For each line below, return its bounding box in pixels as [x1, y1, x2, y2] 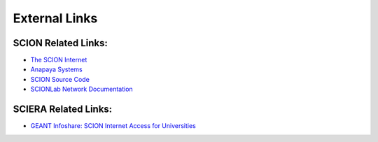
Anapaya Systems [30, 65, 83, 73]
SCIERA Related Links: [13, 104, 113, 115]
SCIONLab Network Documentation [30, 85, 133, 94]
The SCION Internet [30, 56, 87, 64]
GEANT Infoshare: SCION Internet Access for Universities [30, 122, 196, 130]
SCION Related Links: [13, 37, 108, 49]
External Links [13, 10, 98, 26]
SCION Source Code [30, 75, 90, 83]
